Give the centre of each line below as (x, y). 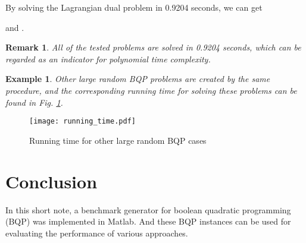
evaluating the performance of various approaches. (97, 233)
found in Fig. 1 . (34, 102)
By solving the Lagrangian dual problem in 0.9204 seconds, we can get (134, 7)
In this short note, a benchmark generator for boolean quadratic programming (148, 209)
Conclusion (51, 181)
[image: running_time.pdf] (82, 121)
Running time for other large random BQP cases (118, 140)
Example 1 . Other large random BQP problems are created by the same (138, 79)
